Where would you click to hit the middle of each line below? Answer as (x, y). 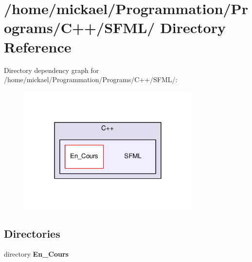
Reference (38, 46)
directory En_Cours (36, 253)
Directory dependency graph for (52, 70)
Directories (32, 233)
